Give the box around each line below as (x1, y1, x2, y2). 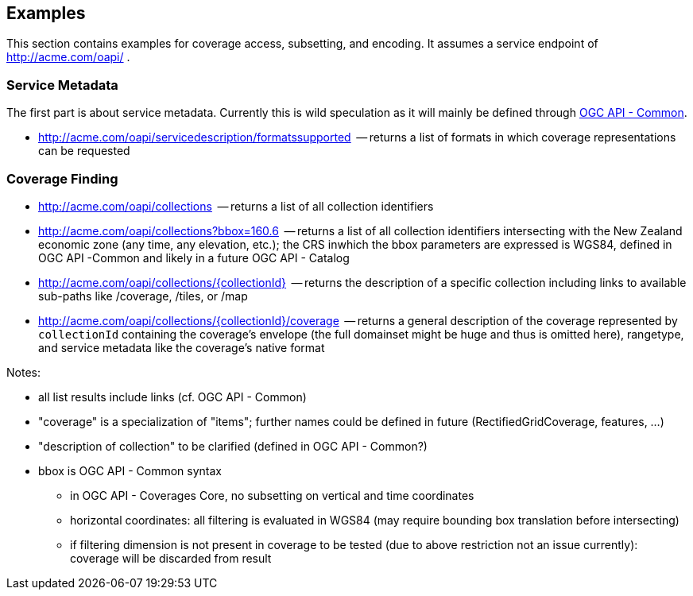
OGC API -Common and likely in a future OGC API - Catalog (38, 250, 350, 265)
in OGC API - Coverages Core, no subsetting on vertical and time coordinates (70, 488, 474, 502)
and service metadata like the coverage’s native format (38, 340, 325, 354)
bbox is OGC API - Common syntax (38, 463, 222, 478)
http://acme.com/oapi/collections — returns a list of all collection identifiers (38, 199, 434, 213)
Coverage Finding (6, 170, 118, 187)
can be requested (38, 144, 130, 158)
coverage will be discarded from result (70, 551, 272, 565)
